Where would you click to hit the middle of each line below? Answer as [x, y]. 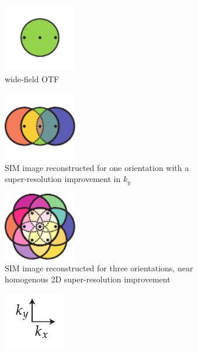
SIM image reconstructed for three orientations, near [99, 268]
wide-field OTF [32, 78]
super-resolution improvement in [63, 179]
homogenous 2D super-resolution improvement [88, 279]
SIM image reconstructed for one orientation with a [97, 167]
